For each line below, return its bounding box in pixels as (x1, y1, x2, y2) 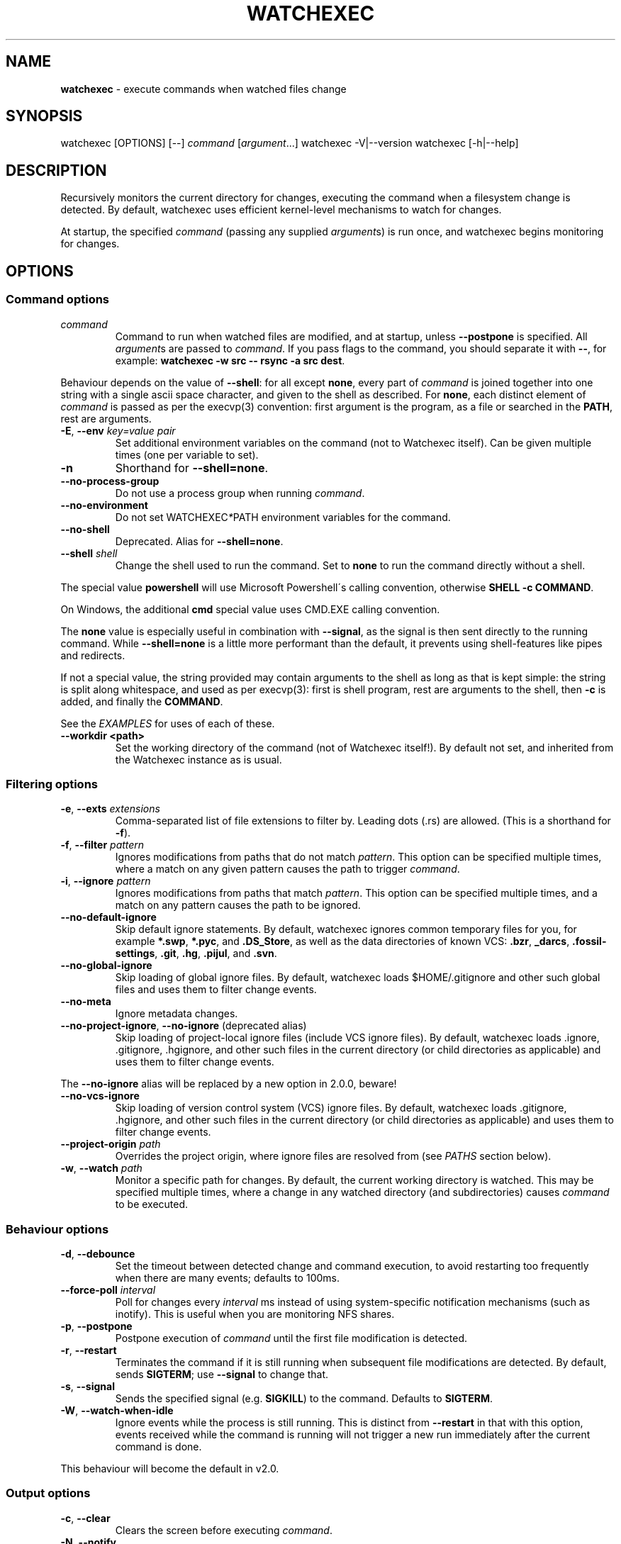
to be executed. (115, 1198, 189, 1211)
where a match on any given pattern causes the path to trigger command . (115, 863, 460, 876)
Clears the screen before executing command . (115, 1523, 332, 1536)
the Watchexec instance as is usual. (115, 753, 282, 766)
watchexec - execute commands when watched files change (60, 82, 347, 95)
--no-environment (60, 498, 148, 511)
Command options (6, 292, 110, 307)
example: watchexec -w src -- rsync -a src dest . (115, 354, 345, 367)
